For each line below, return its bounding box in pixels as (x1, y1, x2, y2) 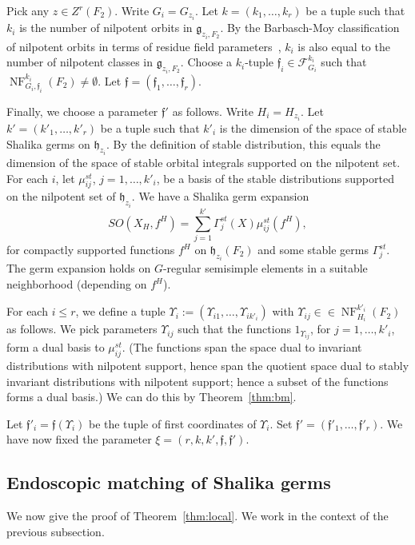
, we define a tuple (75, 303, 166, 320)
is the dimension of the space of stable (219, 120, 407, 137)
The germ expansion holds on (6, 260, 151, 276)
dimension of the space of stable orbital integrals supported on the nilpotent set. (6, 154, 401, 171)
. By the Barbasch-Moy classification (220, 19, 400, 36)
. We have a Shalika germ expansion (131, 188, 309, 205)
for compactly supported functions (6, 241, 175, 258)
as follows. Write (172, 102, 253, 119)
